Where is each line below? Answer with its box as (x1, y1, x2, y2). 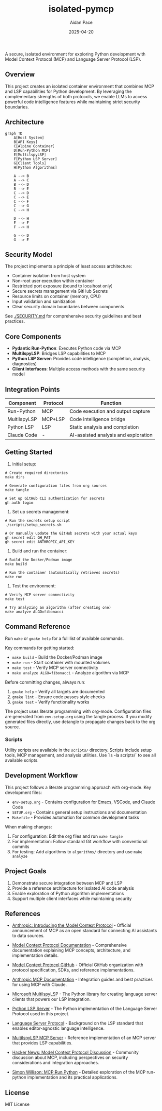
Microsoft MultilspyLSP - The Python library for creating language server (12, 991, 157, 997)
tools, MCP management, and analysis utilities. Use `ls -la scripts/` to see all (5, 752, 156, 758)
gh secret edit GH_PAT (5, 535, 51, 540)
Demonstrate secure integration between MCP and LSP (12, 880, 122, 886)
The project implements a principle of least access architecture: (5, 264, 132, 269)
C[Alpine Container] (14, 143, 55, 149)
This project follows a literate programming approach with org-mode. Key (5, 784, 151, 790)
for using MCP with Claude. (12, 982, 67, 988)
